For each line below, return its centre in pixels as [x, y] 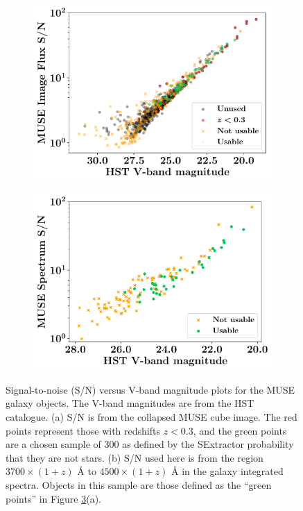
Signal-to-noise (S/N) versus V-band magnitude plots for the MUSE [150, 389]
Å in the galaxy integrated [227, 471]
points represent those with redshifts [83, 430]
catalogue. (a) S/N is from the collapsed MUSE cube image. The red [151, 417]
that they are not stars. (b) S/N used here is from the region [135, 457]
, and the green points [240, 430]
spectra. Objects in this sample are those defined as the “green [139, 484]
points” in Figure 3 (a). [54, 498]
